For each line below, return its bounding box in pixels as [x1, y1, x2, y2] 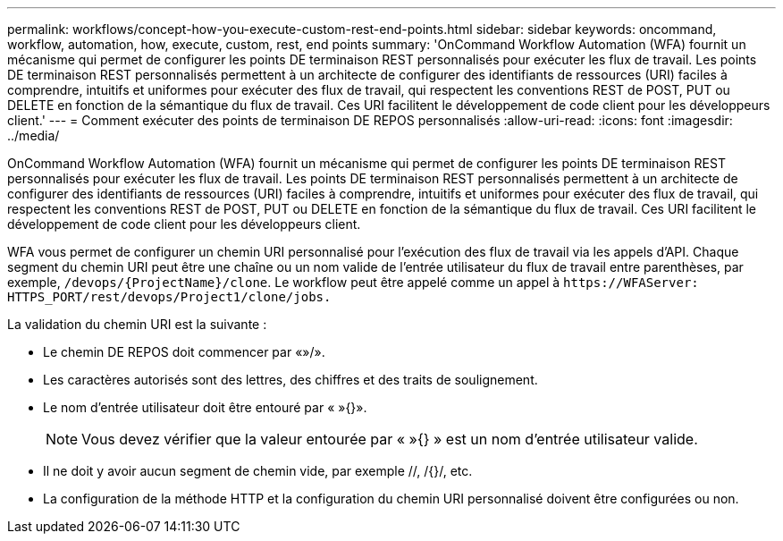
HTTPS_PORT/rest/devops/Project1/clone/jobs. [7, 290, 332, 304]
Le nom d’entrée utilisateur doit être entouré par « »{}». [43, 400, 367, 415]
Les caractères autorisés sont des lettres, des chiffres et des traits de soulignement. [43, 372, 538, 387]
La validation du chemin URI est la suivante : [7, 317, 267, 332]
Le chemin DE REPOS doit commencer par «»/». [43, 344, 325, 359]
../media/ [7, 128, 60, 143]
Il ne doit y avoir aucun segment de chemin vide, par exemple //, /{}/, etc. [43, 463, 473, 478]
